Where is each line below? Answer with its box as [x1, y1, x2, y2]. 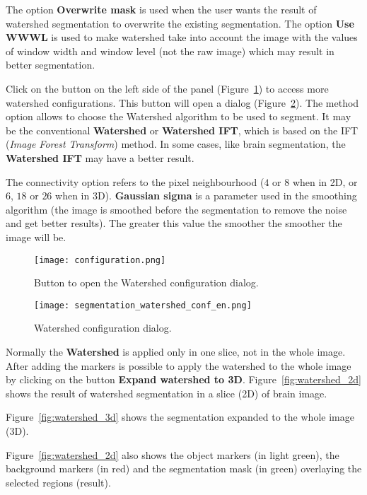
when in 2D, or [292, 174, 358, 189]
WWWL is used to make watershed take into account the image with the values [6, 30, 358, 45]
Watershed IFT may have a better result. [6, 150, 194, 165]
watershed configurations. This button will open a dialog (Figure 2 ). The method [6, 95, 359, 110]
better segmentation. [6, 57, 95, 72]
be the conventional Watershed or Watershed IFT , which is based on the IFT [6, 122, 359, 137]
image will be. [6, 229, 66, 244]
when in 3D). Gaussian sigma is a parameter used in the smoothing [55, 188, 357, 203]
